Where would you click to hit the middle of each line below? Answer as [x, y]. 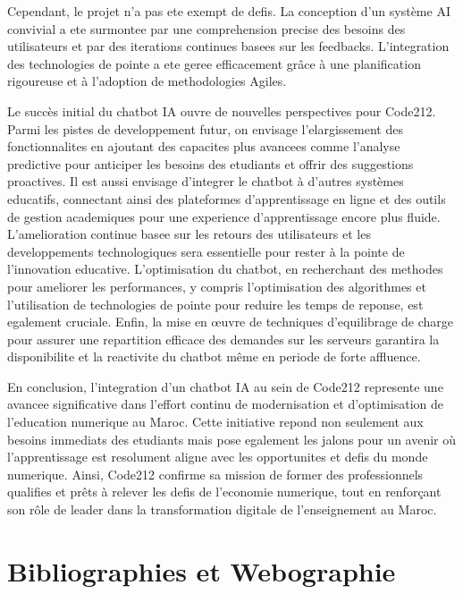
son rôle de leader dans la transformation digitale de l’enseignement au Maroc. [222, 509]
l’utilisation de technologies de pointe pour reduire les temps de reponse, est [215, 304]
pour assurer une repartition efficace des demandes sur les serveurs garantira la [223, 339]
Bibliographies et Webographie [202, 570]
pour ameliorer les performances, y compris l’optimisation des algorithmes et [217, 286]
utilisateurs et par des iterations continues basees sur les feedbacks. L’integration [228, 46]
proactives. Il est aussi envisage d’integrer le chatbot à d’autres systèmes [206, 181]
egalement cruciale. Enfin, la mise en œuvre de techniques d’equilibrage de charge [231, 322]
